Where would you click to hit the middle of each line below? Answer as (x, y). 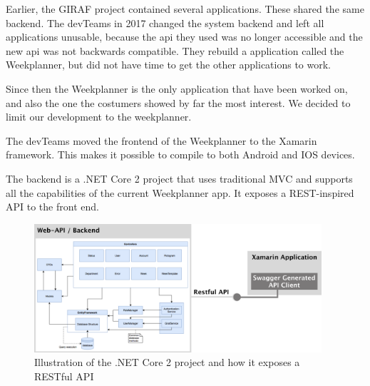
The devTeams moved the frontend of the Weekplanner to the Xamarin (161, 140)
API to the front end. (52, 207)
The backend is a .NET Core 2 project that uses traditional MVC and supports (179, 178)
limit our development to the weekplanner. (99, 117)
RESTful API (64, 376)
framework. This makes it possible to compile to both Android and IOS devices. (180, 154)
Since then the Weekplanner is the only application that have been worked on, (177, 88)
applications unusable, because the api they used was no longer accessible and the (184, 37)
